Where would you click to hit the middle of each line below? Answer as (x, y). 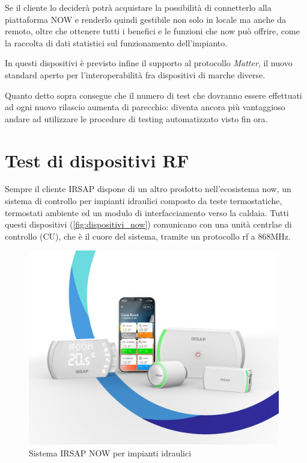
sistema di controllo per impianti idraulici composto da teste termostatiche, (144, 201)
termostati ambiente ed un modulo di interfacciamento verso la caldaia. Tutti (147, 212)
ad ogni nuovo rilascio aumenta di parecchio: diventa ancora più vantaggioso (145, 107)
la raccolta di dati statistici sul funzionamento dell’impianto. (116, 42)
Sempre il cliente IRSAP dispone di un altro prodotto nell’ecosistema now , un (148, 189)
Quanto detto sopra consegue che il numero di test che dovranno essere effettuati (153, 95)
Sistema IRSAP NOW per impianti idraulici (110, 452)
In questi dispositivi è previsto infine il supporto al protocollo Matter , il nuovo (149, 63)
